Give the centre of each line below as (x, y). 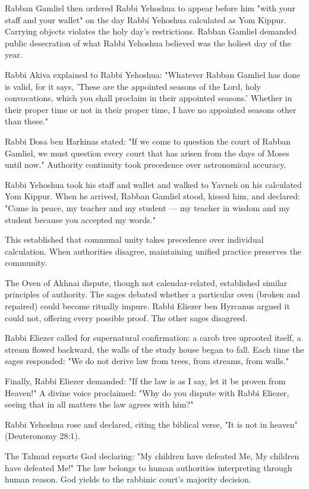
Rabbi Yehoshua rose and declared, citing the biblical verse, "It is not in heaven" (151, 424)
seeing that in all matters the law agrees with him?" (99, 404)
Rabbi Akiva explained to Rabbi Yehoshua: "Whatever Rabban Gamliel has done (152, 74)
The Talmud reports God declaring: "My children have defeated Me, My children (152, 456)
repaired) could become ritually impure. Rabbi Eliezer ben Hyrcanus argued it (147, 306)
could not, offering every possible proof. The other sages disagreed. (126, 317)
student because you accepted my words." (80, 219)
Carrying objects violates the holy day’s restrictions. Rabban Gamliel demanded (151, 31)
